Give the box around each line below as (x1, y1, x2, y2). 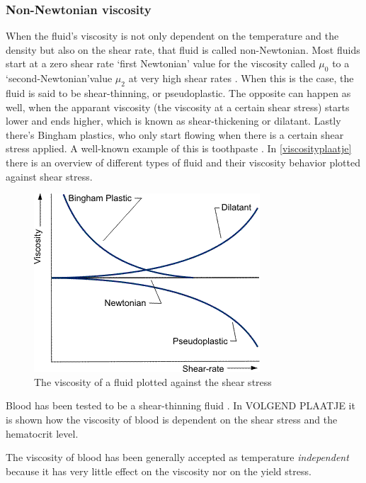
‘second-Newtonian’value (6, 71, 113, 86)
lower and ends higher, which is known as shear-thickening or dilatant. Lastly (6, 113, 341, 128)
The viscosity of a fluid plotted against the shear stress (34, 374, 272, 389)
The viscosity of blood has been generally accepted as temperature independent (6, 450, 349, 465)
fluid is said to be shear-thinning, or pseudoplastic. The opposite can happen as (6, 86, 351, 100)
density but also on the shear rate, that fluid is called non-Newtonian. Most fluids (6, 42, 360, 57)
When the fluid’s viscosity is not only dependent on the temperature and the (6, 28, 339, 43)
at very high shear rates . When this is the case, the (128, 71, 354, 86)
